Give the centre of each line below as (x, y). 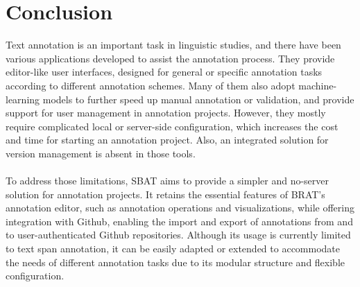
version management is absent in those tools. (101, 153)
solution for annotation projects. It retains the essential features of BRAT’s (165, 194)
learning (23, 99)
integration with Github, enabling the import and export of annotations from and (179, 221)
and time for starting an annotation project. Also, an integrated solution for (167, 140)
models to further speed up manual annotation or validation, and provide (198, 99)
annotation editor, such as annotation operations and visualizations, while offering (180, 208)
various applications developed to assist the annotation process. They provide (170, 58)
